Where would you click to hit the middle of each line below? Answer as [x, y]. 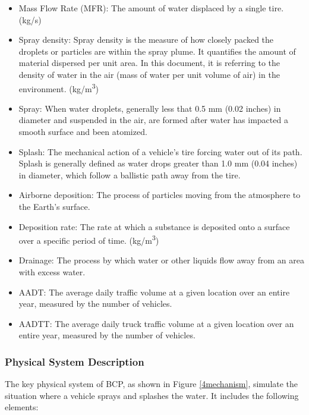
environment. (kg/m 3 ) [59, 87]
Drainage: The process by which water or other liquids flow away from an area [161, 260]
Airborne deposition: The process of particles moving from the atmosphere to [160, 195]
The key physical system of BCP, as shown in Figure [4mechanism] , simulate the [152, 384]
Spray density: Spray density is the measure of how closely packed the [146, 40]
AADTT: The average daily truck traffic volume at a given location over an [156, 323]
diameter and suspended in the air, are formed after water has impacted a [153, 120]
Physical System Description [75, 361]
